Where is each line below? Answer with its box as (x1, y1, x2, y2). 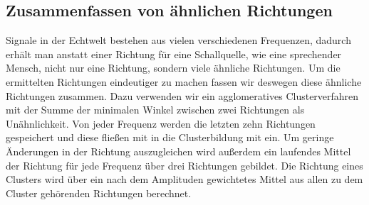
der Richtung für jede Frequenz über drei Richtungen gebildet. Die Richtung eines (6, 157, 363, 172)
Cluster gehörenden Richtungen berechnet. (6, 185, 192, 200)
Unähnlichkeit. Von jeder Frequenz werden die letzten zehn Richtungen (6, 116, 316, 131)
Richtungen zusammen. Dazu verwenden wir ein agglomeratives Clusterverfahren (6, 88, 359, 103)
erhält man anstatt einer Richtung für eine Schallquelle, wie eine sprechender (6, 46, 342, 61)
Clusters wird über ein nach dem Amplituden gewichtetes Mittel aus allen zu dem (6, 172, 363, 187)
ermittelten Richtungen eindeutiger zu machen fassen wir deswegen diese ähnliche (6, 74, 362, 89)
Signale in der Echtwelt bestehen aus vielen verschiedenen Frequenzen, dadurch (6, 33, 351, 48)
